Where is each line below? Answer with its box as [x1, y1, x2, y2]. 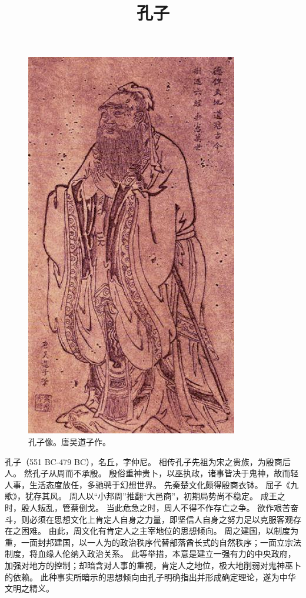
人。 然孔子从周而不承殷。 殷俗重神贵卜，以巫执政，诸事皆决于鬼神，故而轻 [5, 467, 299, 479]
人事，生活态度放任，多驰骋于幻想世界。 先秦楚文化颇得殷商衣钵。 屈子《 [5, 478, 291, 490]
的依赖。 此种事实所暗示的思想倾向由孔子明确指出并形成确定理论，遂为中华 [5, 570, 296, 583]
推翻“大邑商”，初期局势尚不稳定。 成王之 [126, 490, 285, 502]
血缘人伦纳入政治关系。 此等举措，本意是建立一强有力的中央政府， [37, 547, 296, 560]
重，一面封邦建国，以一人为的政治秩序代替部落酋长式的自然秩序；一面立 [5, 536, 285, 548]
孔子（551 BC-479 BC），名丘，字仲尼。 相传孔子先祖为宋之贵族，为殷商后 [5, 455, 291, 467]
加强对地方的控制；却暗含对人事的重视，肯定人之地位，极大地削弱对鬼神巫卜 [5, 559, 301, 571]
